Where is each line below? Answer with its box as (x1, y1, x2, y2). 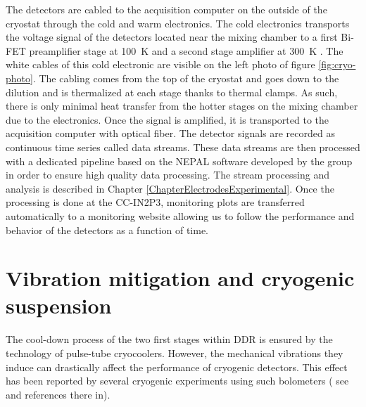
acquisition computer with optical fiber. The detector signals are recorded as (6, 126, 335, 141)
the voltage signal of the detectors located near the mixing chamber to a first (6, 30, 338, 44)
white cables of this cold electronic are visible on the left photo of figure (6, 57, 315, 72)
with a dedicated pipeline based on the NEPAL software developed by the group (6, 153, 353, 168)
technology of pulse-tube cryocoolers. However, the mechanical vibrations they (6, 346, 343, 360)
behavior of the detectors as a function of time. (6, 222, 209, 237)
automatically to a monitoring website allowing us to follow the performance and (6, 208, 355, 223)
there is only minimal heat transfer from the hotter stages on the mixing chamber (6, 98, 358, 113)
